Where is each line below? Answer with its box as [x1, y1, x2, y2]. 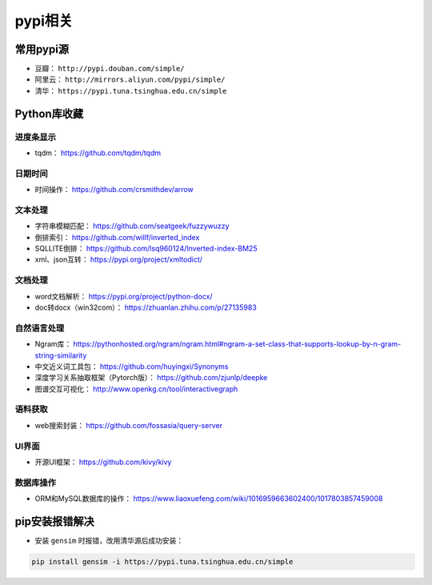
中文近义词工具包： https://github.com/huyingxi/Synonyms [34, 361, 229, 371]
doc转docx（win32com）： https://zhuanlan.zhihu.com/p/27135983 [34, 303, 258, 312]
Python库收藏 [14, 106, 84, 120]
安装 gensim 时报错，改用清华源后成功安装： [34, 536, 184, 546]
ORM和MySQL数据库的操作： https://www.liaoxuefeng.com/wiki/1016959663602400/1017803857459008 [34, 494, 383, 503]
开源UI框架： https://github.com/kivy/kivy [34, 457, 172, 467]
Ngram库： [34, 339, 72, 349]
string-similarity [34, 351, 87, 360]
